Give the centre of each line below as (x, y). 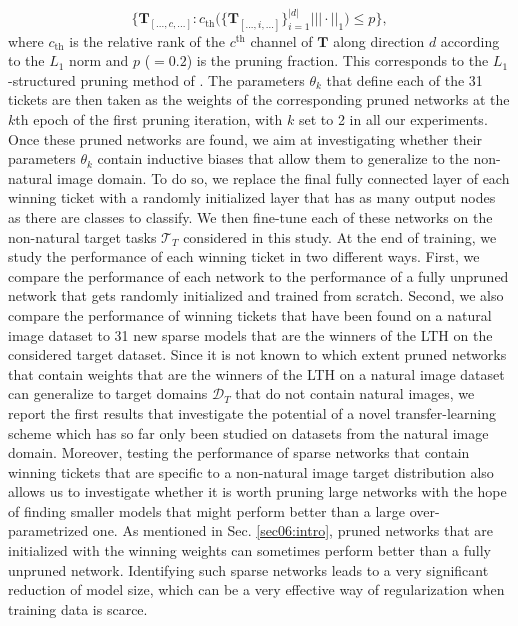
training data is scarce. (78, 608)
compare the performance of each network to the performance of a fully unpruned (258, 275)
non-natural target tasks (82, 236)
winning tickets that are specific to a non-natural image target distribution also (251, 471)
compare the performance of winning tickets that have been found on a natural (250, 314)
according (470, 40)
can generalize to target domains (108, 393)
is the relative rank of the (147, 40)
